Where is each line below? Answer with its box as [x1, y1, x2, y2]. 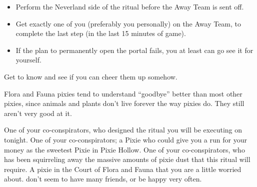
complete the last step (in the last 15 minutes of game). [15, 28, 186, 38]
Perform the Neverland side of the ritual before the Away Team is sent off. [15, 1, 244, 11]
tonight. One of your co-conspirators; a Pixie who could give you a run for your [4, 134, 247, 144]
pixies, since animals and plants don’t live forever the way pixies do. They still [4, 98, 244, 108]
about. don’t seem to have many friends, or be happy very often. [4, 173, 202, 184]
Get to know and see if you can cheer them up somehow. [4, 71, 177, 81]
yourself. [15, 54, 41, 65]
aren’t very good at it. [4, 107, 72, 118]
